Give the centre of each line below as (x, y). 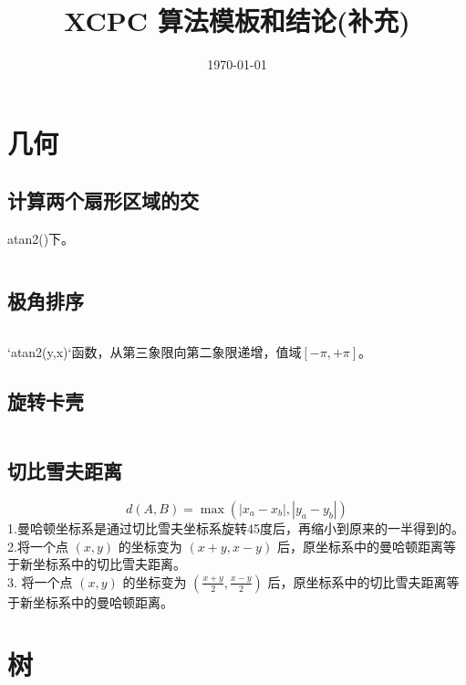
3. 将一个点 (40, 581)
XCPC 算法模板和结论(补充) (237, 21)
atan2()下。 (41, 239)
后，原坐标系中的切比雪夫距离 (357, 581)
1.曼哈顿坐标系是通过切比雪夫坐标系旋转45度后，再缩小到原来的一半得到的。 (236, 527)
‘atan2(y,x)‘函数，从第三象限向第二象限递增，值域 (155, 351)
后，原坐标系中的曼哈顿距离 (360, 546)
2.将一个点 (38, 546)
